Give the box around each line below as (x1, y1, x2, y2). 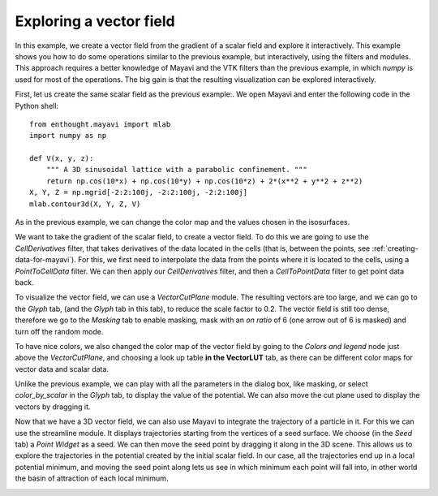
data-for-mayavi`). (15, 255, 76, 265)
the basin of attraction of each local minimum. (15, 473, 169, 483)
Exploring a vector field (15, 12, 175, 30)
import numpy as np (29, 131, 107, 140)
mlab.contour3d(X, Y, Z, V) (29, 199, 141, 209)
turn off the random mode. (15, 326, 104, 336)
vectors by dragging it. (15, 402, 91, 412)
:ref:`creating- (371, 244, 419, 253)
